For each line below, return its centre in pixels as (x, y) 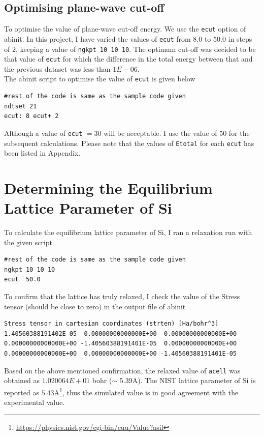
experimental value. (35, 402)
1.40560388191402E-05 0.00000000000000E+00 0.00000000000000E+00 (121, 333)
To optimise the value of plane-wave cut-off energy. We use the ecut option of (125, 29)
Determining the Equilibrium (108, 187)
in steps (240, 38)
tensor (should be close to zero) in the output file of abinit (95, 306)
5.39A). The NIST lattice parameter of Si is (188, 380)
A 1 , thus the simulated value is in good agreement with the (146, 391)
